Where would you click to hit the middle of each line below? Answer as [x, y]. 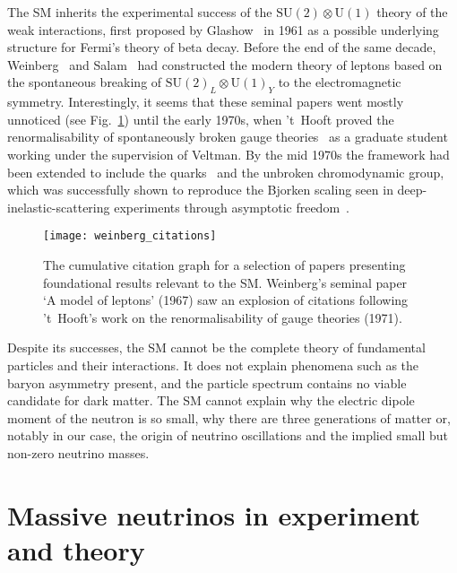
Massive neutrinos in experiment [214, 514]
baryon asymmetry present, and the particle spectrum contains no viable [207, 382]
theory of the [412, 12]
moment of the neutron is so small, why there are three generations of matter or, [229, 417]
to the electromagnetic [340, 82]
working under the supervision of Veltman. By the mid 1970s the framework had [228, 154]
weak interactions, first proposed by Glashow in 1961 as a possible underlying [223, 29]
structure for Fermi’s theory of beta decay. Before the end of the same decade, [222, 47]
